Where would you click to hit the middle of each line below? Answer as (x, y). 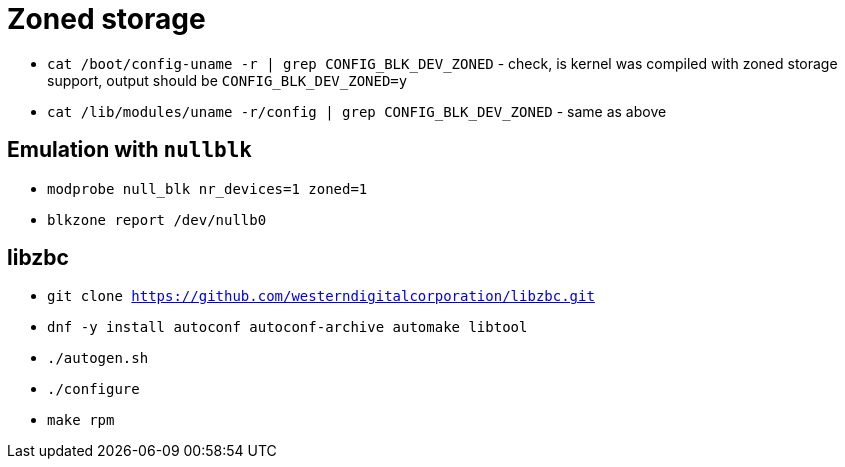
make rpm (81, 420)
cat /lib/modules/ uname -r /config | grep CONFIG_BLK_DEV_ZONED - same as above (357, 111)
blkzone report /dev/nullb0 (157, 219)
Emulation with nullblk (130, 150)
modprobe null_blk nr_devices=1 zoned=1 (207, 188)
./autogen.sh (98, 358)
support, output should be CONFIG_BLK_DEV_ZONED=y (227, 80)
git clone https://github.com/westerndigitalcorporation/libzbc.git (321, 296)
